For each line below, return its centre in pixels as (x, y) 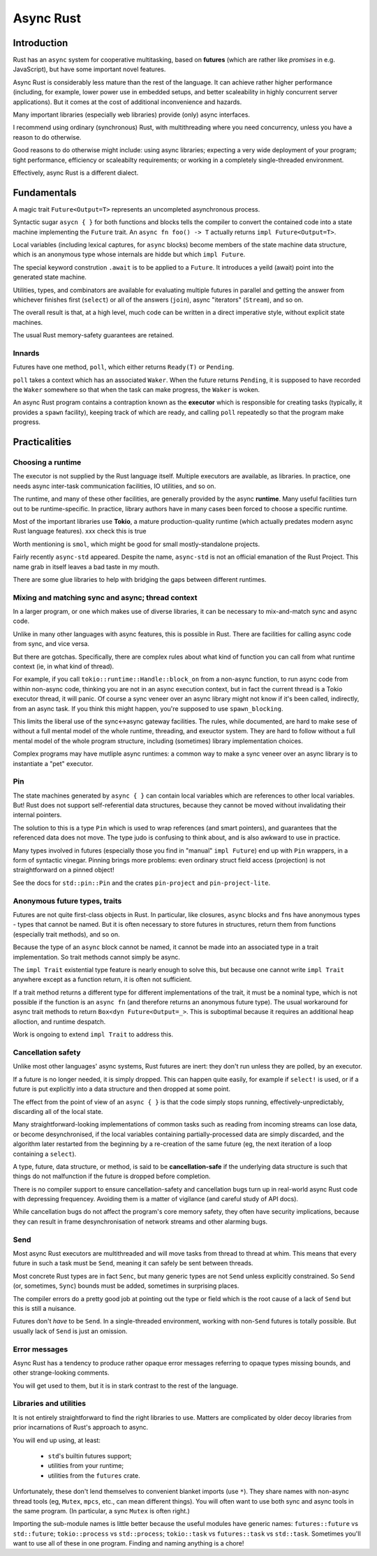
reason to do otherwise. (47, 137)
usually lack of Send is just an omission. (70, 1331)
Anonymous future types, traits (67, 901)
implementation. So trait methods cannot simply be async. (97, 957)
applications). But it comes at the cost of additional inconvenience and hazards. (127, 102)
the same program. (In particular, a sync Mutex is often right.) (101, 1511)
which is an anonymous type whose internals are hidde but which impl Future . (129, 254)
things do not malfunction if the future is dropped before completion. (112, 1176)
